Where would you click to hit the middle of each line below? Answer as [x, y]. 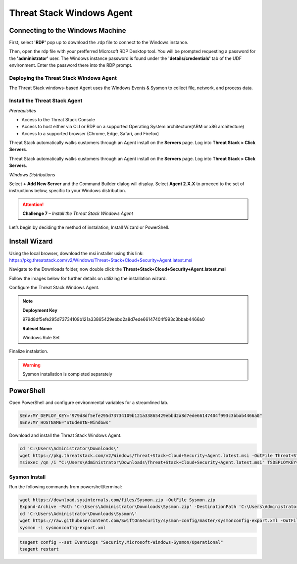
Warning [31, 365]
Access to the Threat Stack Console [58, 119]
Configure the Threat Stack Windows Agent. [54, 288]
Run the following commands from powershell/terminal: [66, 487]
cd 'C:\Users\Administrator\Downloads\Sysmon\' [78, 513]
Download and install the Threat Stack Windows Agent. [65, 435]
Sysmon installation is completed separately [67, 374]
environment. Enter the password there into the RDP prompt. [71, 65]
